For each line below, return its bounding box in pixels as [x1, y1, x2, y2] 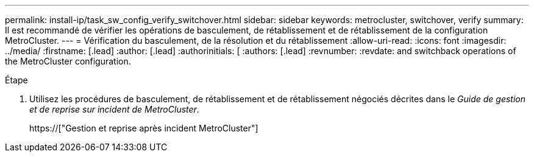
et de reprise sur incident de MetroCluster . [29, 104, 199, 114]
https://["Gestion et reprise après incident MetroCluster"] [29, 123, 258, 133]
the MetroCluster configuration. [5, 56, 131, 66]
